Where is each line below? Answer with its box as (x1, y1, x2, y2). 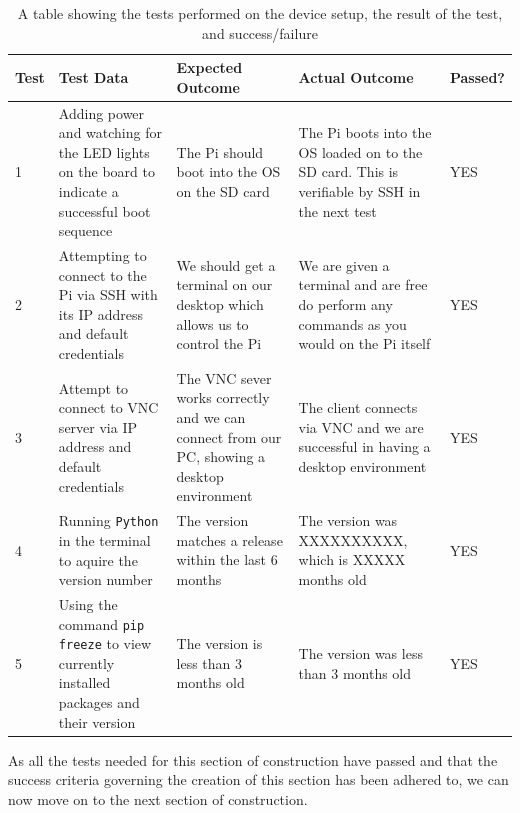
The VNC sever (176, 367, 272, 388)
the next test (298, 200, 377, 221)
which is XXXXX (298, 549, 406, 570)
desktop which (176, 294, 264, 315)
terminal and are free (298, 274, 428, 295)
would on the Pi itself (298, 333, 431, 354)
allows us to (176, 313, 249, 334)
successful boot (58, 200, 151, 221)
